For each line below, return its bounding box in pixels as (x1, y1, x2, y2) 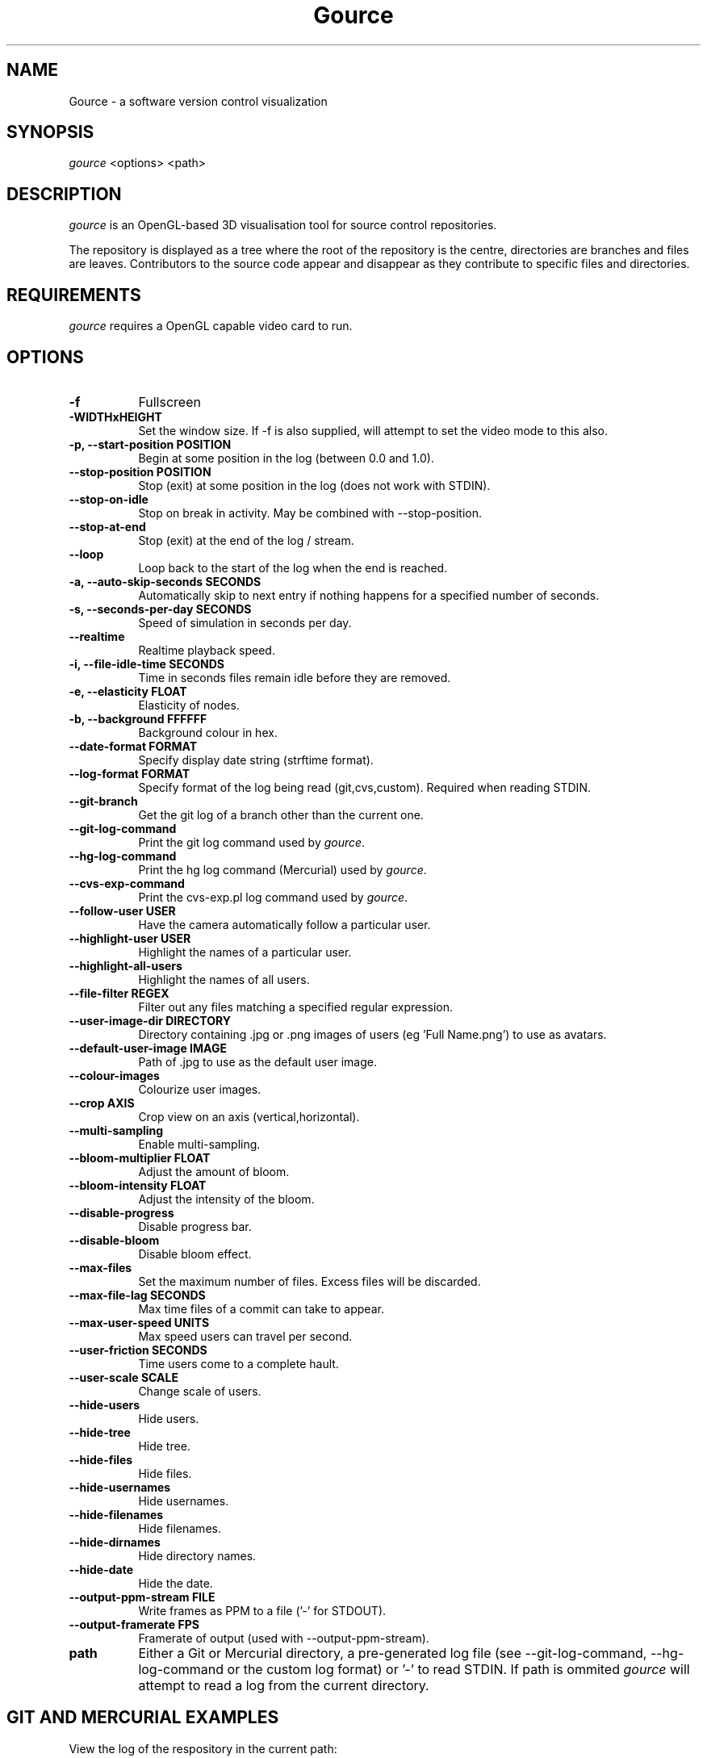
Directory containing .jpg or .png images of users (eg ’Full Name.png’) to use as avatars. (138, 1027, 607, 1041)
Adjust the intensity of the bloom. (138, 1191, 315, 1206)
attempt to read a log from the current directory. (138, 1676, 429, 1693)
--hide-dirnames (69, 1534, 161, 1549)
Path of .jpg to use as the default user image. (138, 1054, 377, 1069)
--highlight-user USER (69, 931, 191, 945)
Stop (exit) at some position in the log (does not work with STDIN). (138, 478, 491, 492)
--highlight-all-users (69, 958, 182, 973)
